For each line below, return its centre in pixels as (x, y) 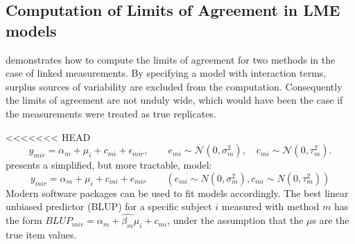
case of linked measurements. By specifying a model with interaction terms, (166, 73)
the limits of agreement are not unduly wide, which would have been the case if (174, 100)
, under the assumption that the (235, 220)
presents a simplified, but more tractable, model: (109, 165)
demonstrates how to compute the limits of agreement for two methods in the (171, 59)
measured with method (270, 206)
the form (24, 220)
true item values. (41, 234)
